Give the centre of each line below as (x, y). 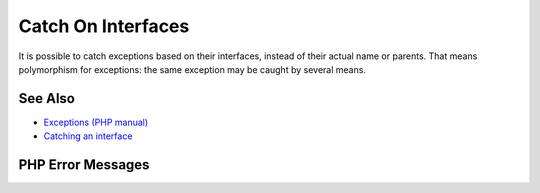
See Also (46, 98)
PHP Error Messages (84, 165)
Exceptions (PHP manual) (96, 122)
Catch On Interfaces (104, 26)
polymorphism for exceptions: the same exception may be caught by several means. (192, 69)
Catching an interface (88, 136)
